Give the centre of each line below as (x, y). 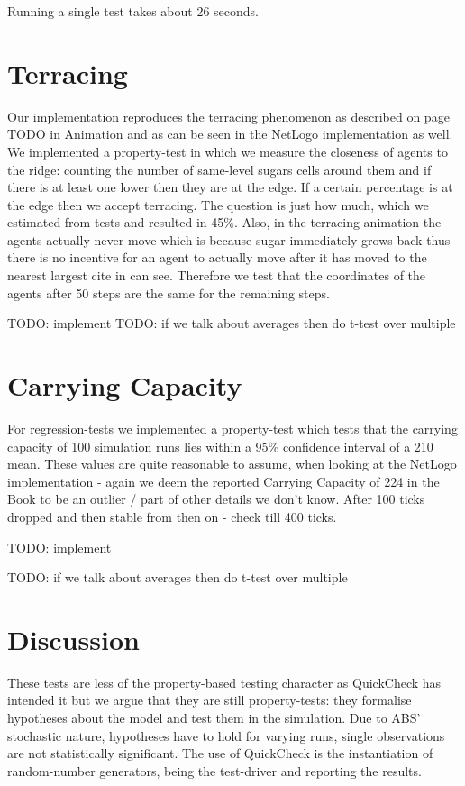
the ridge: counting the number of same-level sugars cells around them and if (219, 169)
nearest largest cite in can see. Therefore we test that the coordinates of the (217, 275)
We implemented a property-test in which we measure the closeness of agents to (228, 151)
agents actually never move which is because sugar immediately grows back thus (229, 239)
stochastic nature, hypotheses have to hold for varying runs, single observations (226, 735)
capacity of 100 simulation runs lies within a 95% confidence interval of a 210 (220, 446)
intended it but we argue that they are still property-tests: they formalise (210, 700)
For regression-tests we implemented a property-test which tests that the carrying (232, 428)
